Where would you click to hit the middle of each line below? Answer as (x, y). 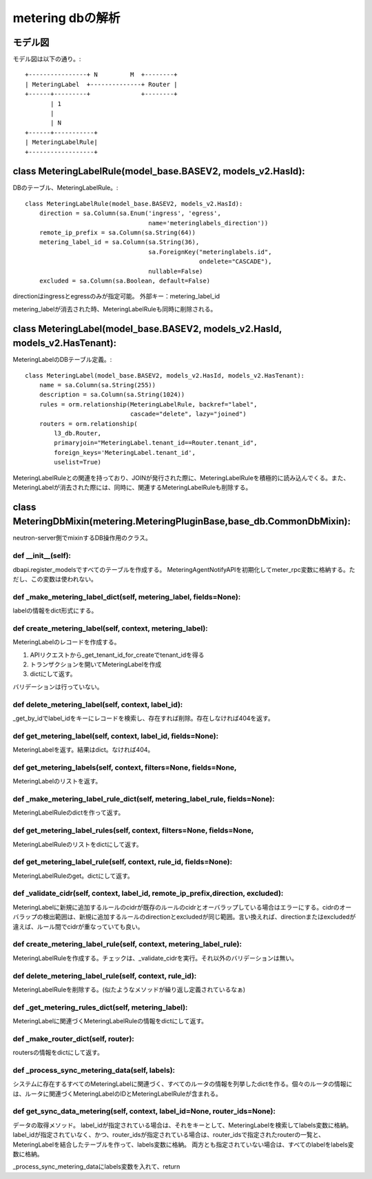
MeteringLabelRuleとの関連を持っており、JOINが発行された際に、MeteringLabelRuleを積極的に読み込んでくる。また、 (181, 478)
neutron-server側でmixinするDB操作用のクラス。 (82, 538)
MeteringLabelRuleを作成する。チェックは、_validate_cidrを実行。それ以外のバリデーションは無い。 (155, 958)
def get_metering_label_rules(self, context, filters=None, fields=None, (133, 830)
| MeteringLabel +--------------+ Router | (102, 84)
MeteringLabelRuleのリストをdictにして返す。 (77, 844)
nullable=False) (176, 271)
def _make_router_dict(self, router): (73, 1038)
